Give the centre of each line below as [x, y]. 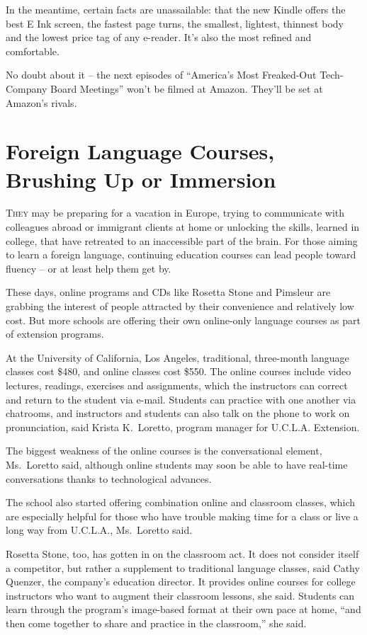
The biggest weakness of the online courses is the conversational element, [164, 451]
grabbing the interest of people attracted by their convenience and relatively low [180, 306]
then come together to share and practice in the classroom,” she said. [156, 623]
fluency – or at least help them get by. [89, 268]
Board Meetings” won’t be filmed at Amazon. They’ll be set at [186, 88]
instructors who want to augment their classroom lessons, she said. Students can [180, 595]
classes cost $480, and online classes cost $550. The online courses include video [179, 371]
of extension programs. [55, 334]
